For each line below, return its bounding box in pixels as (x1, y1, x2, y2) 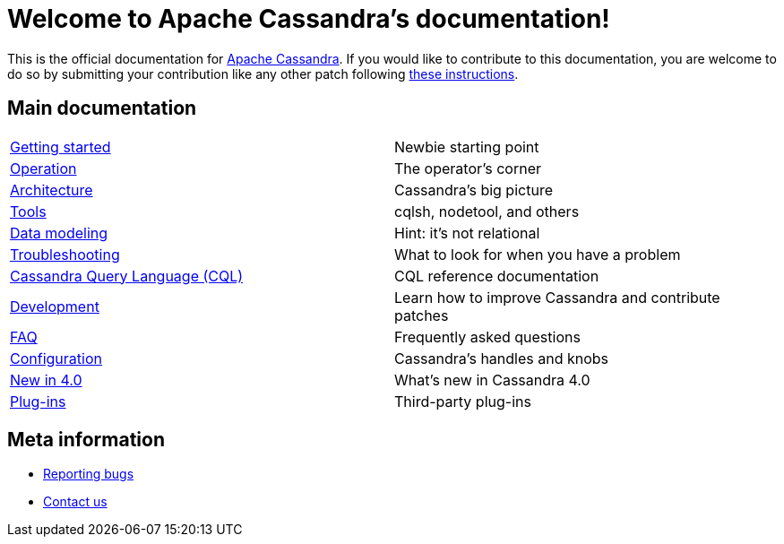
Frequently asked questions (394, 327, 581, 346)
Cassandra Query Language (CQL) (10, 266, 244, 285)
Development (10, 297, 99, 315)
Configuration (10, 349, 102, 367)
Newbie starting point (394, 137, 539, 156)
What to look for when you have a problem (394, 245, 681, 263)
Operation (10, 159, 77, 177)
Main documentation (7, 97, 197, 120)
